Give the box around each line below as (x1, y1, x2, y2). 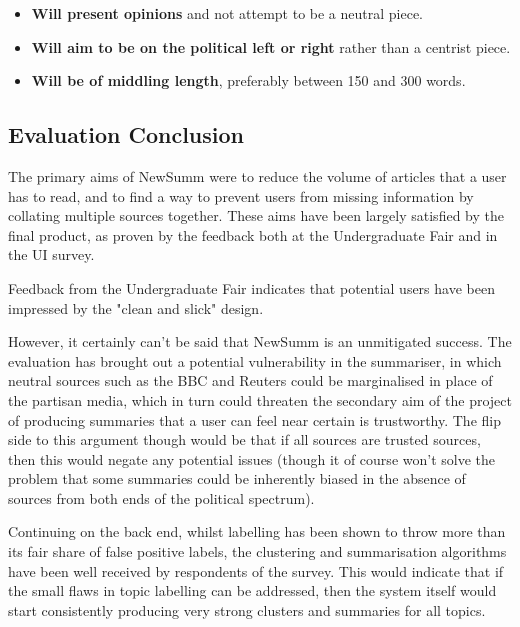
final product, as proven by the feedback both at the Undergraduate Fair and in (8, 224, 498, 245)
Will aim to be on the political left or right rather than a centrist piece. (31, 36, 511, 57)
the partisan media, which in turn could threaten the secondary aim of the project (8, 389, 512, 410)
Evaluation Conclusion (8, 119, 245, 150)
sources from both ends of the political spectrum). (8, 487, 315, 508)
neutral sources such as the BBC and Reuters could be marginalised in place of (8, 370, 493, 391)
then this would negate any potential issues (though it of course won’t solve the (8, 448, 495, 469)
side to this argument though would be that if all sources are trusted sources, (8, 429, 481, 450)
